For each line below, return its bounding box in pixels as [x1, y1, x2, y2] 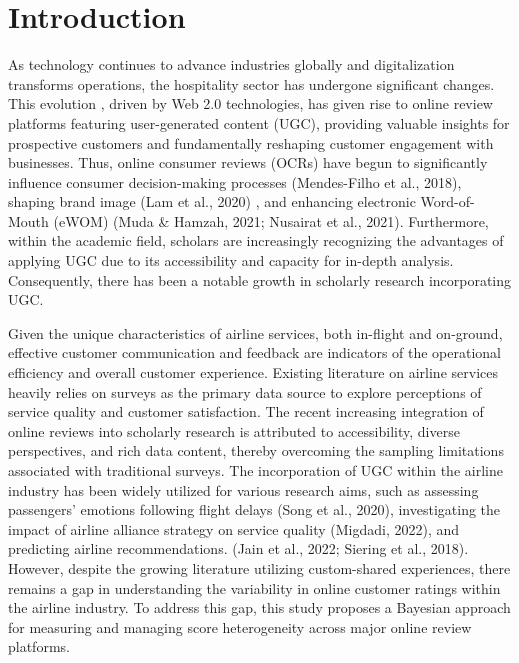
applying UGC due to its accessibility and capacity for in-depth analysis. [8, 250, 454, 271]
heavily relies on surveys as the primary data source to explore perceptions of [8, 381, 482, 402]
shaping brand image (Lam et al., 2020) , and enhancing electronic [8, 191, 416, 212]
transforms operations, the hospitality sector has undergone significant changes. [8, 73, 495, 94]
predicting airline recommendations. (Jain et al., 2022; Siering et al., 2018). [8, 538, 469, 559]
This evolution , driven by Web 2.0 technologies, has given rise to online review [8, 93, 493, 114]
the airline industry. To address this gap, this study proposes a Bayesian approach [8, 597, 511, 618]
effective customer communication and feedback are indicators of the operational [8, 342, 502, 363]
